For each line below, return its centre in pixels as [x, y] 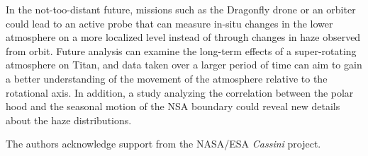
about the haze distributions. [69, 120]
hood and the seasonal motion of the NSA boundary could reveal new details [173, 106]
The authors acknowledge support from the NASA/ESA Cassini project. [163, 144]
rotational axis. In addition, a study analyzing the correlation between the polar [180, 92]
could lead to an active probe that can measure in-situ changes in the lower [169, 23]
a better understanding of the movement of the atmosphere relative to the [167, 78]
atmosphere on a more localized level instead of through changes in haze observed [183, 37]
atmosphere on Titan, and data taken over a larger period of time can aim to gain [184, 65]
